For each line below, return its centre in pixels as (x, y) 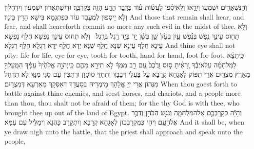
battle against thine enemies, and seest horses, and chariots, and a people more (123, 93)
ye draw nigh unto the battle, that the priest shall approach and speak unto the (124, 131)
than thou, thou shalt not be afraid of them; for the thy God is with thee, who (122, 102)
